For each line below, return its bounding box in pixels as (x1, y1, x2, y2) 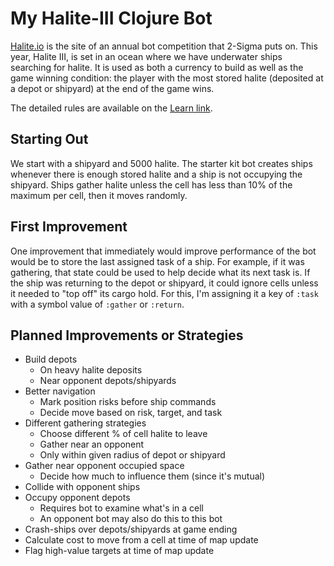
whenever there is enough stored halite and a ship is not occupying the (10, 168, 303, 180)
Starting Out (10, 131, 89, 148)
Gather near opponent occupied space (24, 460, 185, 472)
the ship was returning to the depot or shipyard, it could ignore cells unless (10, 277, 319, 289)
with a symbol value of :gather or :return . (10, 298, 185, 310)
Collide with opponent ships (24, 481, 141, 493)
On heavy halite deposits (39, 364, 143, 376)
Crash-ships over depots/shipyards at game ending (24, 523, 238, 536)
